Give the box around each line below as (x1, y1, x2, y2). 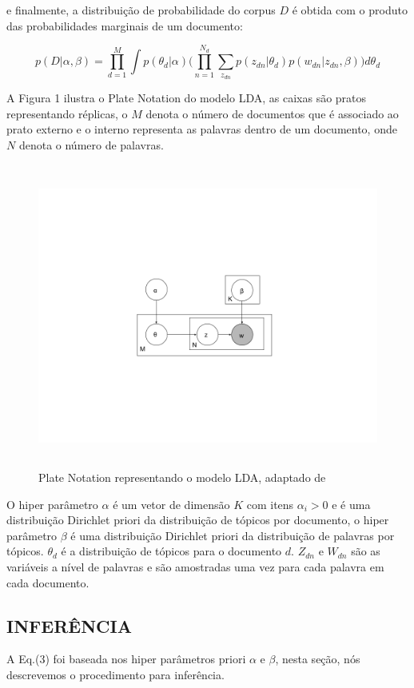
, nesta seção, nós (275, 650, 360, 667)
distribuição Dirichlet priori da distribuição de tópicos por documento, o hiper (6, 511, 389, 528)
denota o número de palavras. (18, 136, 164, 153)
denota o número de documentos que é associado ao (145, 105, 399, 121)
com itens (246, 495, 294, 512)
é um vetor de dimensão (113, 495, 230, 512)
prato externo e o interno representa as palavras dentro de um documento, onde (6, 121, 397, 137)
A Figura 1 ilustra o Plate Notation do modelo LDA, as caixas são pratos (6, 89, 367, 106)
